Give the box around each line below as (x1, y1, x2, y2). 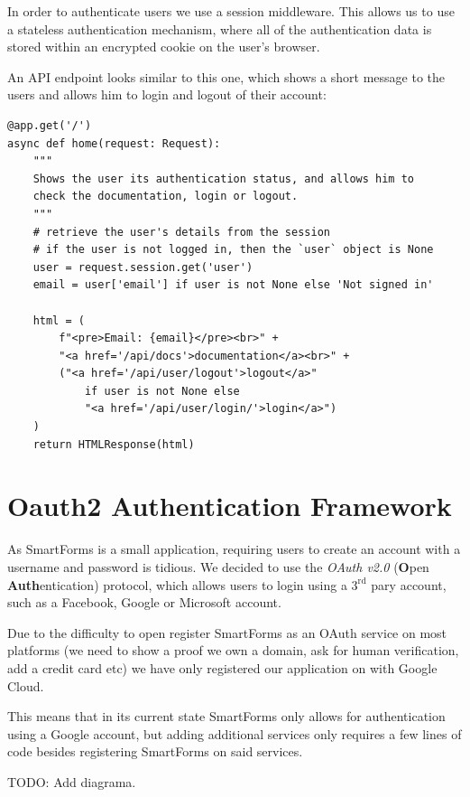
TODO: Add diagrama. (7, 772, 136, 791)
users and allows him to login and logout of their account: (7, 85, 327, 104)
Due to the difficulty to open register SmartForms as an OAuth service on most (7, 623, 447, 642)
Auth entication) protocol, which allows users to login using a (7, 575, 347, 594)
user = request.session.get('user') (32, 260, 253, 274)
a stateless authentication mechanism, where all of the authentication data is (7, 19, 432, 38)
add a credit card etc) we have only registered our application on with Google (7, 658, 438, 677)
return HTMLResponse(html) (32, 437, 195, 451)
